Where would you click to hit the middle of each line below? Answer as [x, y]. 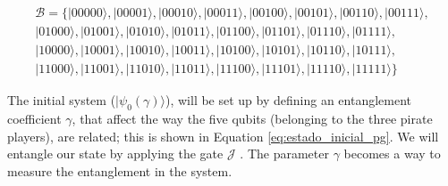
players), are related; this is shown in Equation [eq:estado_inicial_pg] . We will [223, 136]
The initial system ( [62, 100]
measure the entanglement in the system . [120, 170]
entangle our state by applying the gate [115, 154]
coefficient [34, 118]
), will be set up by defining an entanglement [289, 100]
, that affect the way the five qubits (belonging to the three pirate [252, 118]
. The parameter [284, 154]
